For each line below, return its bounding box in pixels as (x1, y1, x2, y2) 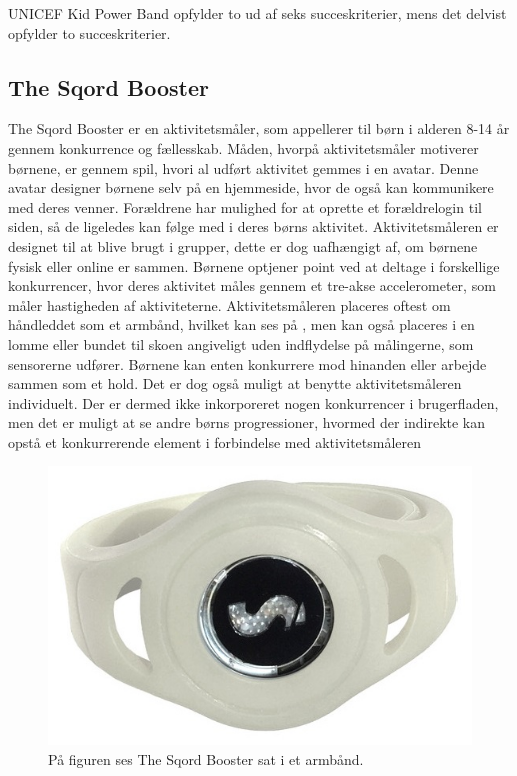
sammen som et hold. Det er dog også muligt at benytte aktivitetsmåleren (8, 373, 462, 394)
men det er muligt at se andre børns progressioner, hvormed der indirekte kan (8, 412, 486, 433)
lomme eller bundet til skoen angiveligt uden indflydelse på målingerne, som (8, 333, 474, 354)
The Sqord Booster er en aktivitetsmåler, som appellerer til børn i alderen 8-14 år (8, 118, 510, 139)
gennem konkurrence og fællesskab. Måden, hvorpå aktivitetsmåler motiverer (8, 137, 479, 158)
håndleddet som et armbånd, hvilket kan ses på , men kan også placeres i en (8, 314, 475, 335)
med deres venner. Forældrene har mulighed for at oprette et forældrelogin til (8, 196, 482, 217)
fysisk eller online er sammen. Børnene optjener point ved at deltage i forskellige (8, 255, 500, 276)
